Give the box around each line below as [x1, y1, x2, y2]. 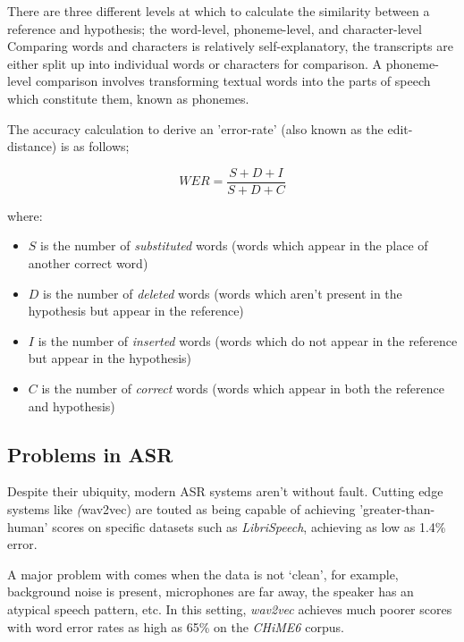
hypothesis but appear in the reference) [28, 301, 244, 320]
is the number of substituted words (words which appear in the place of [40, 236, 428, 255]
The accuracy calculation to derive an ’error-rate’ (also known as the [7, 119, 384, 138]
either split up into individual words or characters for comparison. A [7, 54, 383, 72]
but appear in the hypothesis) [28, 349, 192, 367]
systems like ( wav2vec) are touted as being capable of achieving [7, 499, 356, 518]
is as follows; [60, 137, 130, 156]
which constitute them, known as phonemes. [7, 89, 249, 107]
